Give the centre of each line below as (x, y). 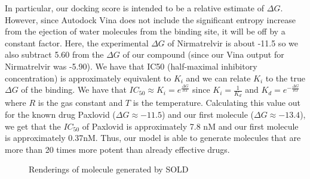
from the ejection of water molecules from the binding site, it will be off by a (145, 31)
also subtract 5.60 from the (54, 54)
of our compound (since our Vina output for (203, 54)
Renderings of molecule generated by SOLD (109, 169)
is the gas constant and (80, 103)
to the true (285, 78)
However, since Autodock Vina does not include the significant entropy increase (150, 19)
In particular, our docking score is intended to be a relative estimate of (135, 8)
